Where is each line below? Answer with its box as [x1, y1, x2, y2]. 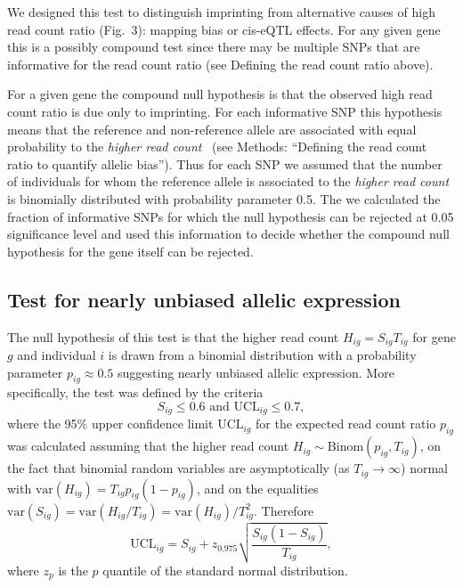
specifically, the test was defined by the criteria [7, 383, 264, 402]
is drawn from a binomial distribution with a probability [108, 345, 417, 363]
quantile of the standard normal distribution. [102, 560, 348, 579]
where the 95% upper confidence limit [7, 414, 214, 433]
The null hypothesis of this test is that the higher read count [7, 327, 339, 346]
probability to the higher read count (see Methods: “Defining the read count [7, 137, 427, 156]
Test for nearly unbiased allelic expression [7, 285, 401, 313]
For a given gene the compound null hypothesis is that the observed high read [7, 85, 433, 103]
